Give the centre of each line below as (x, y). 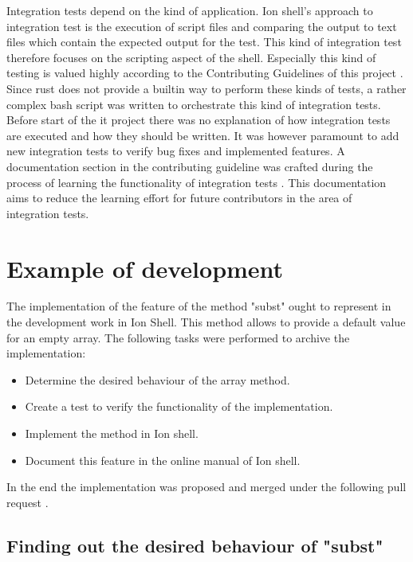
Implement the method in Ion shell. (112, 433)
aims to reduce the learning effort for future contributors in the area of (179, 198)
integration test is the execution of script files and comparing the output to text (202, 26)
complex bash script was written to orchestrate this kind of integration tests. (194, 104)
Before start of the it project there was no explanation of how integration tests (199, 120)
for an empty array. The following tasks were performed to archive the (178, 337)
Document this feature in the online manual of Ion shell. (163, 460)
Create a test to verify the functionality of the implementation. (179, 406)
